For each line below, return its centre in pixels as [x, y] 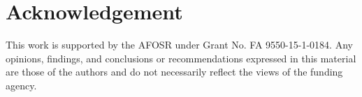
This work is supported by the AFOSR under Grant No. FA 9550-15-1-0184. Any [179, 45]
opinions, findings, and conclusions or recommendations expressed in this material [181, 58]
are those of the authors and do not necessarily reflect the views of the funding [174, 72]
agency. [21, 85]
